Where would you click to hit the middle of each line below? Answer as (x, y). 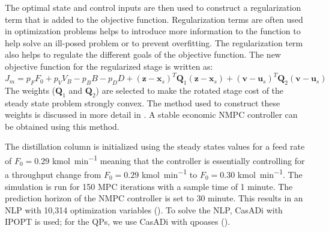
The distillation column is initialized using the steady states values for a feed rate (155, 146)
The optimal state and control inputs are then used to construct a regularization (153, 7)
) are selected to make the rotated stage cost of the (190, 90)
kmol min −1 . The (270, 173)
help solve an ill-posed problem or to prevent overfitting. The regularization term (154, 42)
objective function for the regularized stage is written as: (109, 66)
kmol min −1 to (169, 173)
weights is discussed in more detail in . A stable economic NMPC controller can (151, 114)
